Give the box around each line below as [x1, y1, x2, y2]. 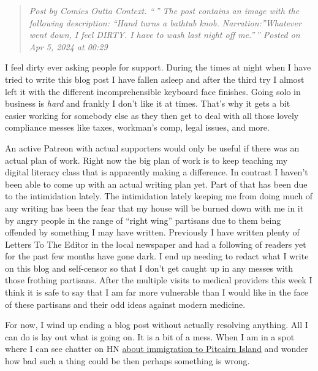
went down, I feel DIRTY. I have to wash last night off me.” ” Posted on [29, 28, 300, 41]
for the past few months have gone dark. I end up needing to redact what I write [5, 250, 309, 262]
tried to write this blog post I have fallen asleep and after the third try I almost [5, 72, 305, 85]
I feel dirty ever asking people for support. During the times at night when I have [5, 61, 311, 74]
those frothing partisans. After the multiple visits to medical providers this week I [5, 273, 312, 286]
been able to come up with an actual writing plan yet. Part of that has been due [5, 177, 308, 190]
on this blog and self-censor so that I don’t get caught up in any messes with [5, 261, 293, 274]
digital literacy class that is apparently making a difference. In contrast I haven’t [5, 166, 308, 178]
